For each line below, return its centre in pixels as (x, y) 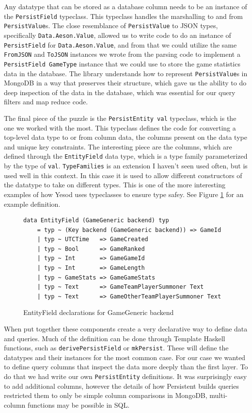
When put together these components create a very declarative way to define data (126, 329)
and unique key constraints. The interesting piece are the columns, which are (118, 146)
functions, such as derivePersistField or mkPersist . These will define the (116, 348)
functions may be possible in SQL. (79, 405)
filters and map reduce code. (46, 102)
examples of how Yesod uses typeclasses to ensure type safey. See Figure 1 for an (124, 194)
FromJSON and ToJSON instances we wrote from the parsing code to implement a (122, 54)
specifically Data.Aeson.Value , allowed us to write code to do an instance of (118, 35)
